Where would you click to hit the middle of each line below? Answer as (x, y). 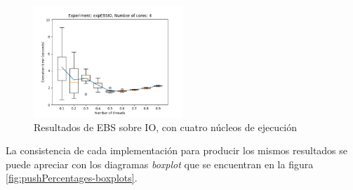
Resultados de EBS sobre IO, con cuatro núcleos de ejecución (166, 127)
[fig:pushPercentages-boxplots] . (72, 178)
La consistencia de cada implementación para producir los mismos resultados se (177, 150)
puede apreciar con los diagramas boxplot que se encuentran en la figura (160, 164)
